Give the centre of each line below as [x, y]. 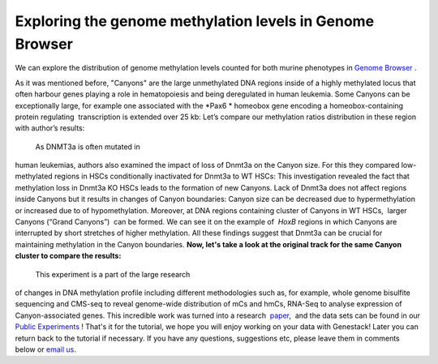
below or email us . [45, 349]
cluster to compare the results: [68, 256]
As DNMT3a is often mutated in [88, 147]
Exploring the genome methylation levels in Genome [195, 21]
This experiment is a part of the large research [113, 274]
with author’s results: [50, 128]
